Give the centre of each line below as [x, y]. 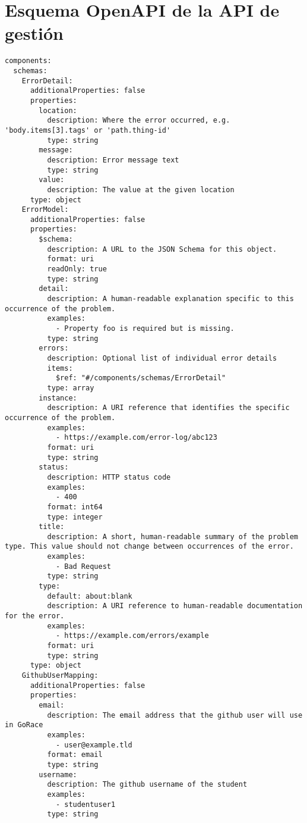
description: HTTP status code [109, 477]
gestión [34, 33]
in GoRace [24, 725]
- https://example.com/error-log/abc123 [136, 438]
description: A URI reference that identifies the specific [168, 408]
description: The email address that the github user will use [175, 715]
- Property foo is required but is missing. [145, 329]
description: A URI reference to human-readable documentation [175, 606]
